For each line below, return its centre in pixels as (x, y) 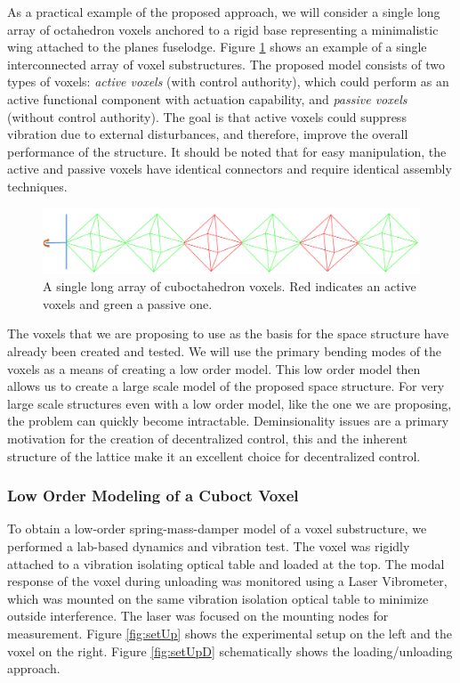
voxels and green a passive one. (128, 303)
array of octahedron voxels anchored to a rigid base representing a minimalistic (223, 29)
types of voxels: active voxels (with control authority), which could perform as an (228, 81)
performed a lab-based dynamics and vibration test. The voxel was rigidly (209, 545)
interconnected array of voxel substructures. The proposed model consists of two (226, 64)
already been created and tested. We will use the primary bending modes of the (225, 351)
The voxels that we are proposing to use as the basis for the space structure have (228, 333)
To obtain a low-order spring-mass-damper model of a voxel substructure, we (217, 529)
